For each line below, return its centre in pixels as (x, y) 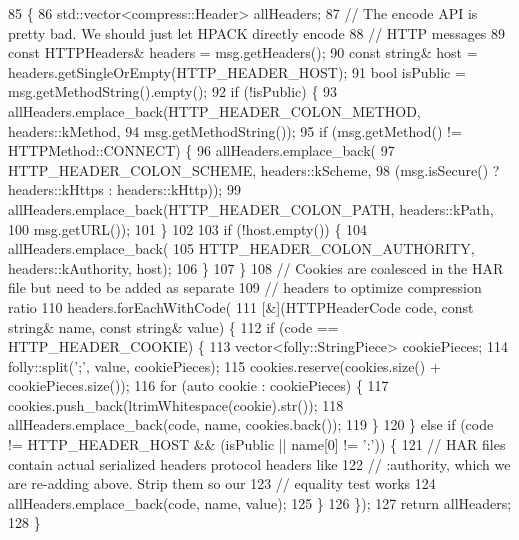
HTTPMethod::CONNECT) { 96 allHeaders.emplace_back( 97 (201, 150)
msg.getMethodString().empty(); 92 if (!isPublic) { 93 (173, 91)
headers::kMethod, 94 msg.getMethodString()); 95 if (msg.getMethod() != (235, 130)
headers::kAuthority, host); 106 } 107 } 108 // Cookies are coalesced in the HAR (256, 267)
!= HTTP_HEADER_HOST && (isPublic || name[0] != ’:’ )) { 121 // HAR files (257, 444)
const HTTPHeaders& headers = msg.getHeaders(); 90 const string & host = (243, 52)
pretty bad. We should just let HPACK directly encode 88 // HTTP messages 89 (257, 32)
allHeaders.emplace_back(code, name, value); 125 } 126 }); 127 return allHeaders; (260, 502)
